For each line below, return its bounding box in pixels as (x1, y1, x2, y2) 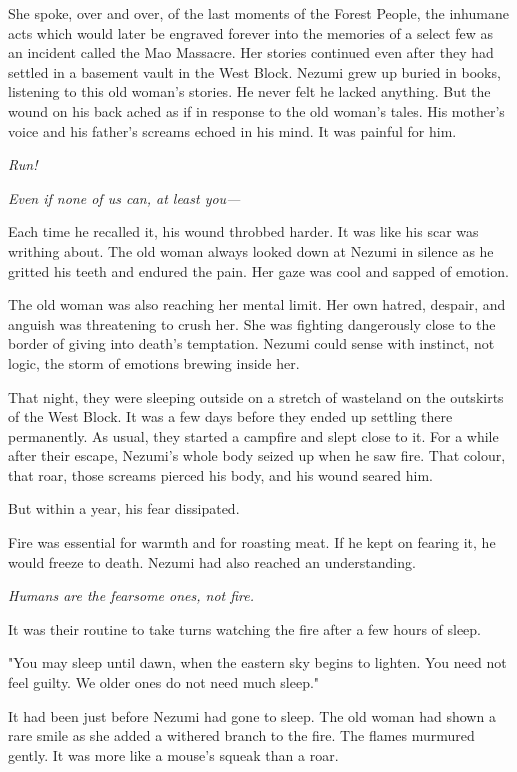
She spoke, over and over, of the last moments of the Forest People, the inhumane (8, 3, 509, 23)
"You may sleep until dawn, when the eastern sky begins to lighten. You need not (8, 652, 507, 673)
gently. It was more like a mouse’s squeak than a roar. (8, 744, 339, 765)
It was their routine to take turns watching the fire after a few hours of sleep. (8, 618, 482, 639)
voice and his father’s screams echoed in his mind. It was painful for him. (8, 120, 457, 141)
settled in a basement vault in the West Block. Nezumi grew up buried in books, (8, 61, 501, 82)
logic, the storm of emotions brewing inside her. (8, 352, 300, 373)
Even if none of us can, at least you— (8, 187, 241, 208)
